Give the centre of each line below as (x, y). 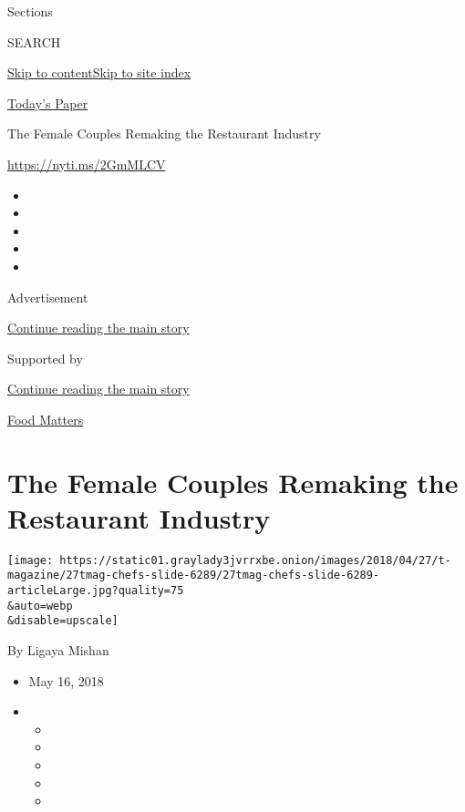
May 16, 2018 (66, 680)
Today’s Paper (48, 103)
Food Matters (46, 419)
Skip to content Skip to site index (99, 72)
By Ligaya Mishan (58, 650)
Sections (30, 11)
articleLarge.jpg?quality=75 (96, 591)
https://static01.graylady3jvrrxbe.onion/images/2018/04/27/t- (255, 560)
